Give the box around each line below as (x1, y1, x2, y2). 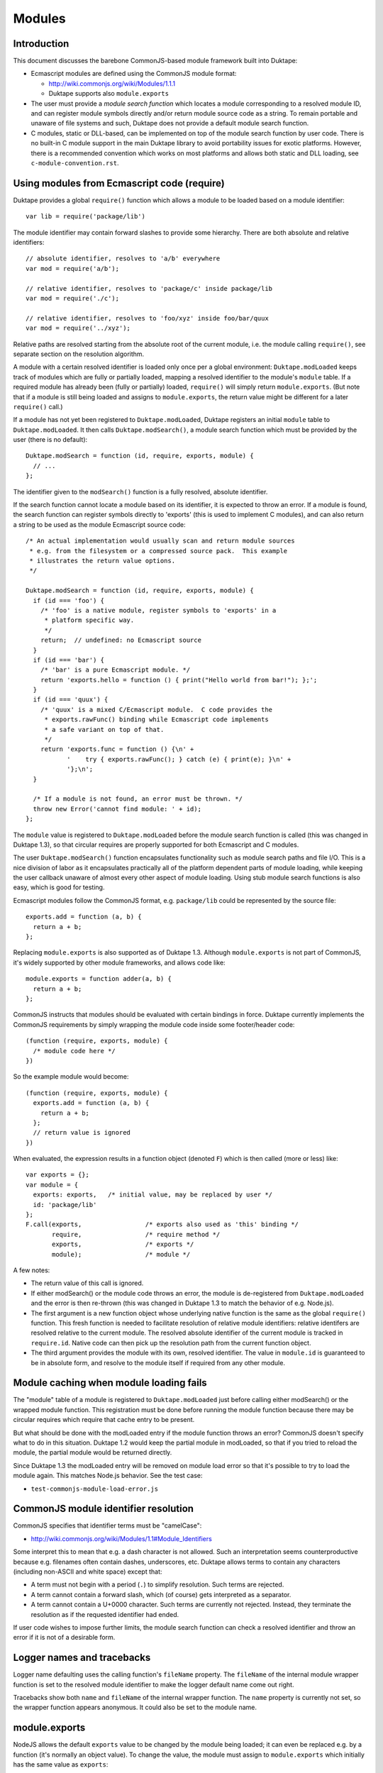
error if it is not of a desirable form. (13, 1633, 116, 1642)
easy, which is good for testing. (13, 883, 105, 891)
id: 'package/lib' (33, 1201, 97, 1208)
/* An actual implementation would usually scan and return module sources (26, 537, 295, 545)
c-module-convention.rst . (30, 158, 119, 167)
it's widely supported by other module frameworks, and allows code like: (13, 958, 226, 967)
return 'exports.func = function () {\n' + (40, 745, 194, 753)
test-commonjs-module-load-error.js (30, 1484, 159, 1493)
